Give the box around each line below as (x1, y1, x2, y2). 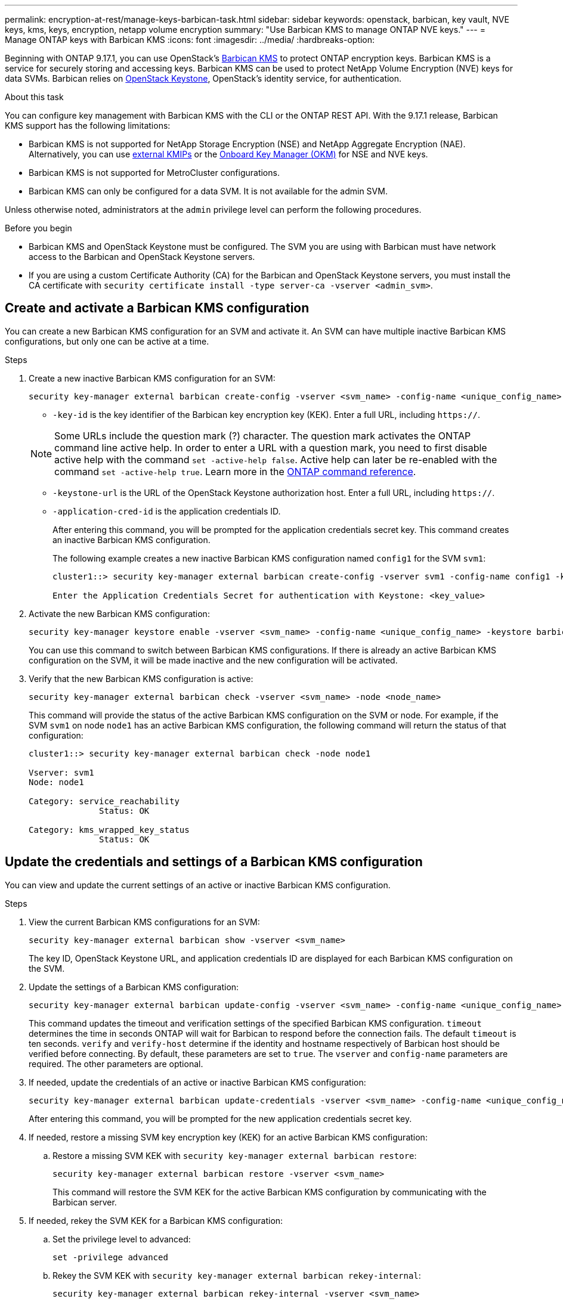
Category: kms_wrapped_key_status (29, 824, 190, 835)
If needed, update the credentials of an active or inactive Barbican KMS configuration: (29, 1077, 366, 1087)
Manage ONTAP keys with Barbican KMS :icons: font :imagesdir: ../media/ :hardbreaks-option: (5, 35, 375, 45)
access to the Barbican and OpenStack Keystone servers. (29, 252, 255, 262)
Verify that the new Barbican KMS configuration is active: (29, 673, 253, 684)
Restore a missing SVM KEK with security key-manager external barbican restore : (52, 1150, 417, 1161)
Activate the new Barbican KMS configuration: (29, 608, 210, 619)
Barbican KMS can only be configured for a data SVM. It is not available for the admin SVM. (29, 186, 388, 196)
